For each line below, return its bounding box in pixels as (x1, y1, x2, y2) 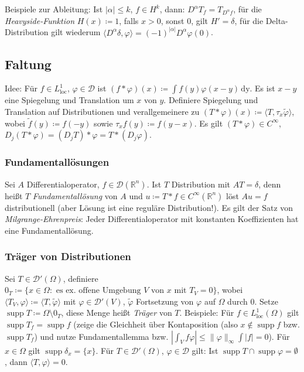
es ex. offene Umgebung (56, 286, 141, 295)
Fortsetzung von (136, 295, 194, 307)
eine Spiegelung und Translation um (5, 94, 134, 106)
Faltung (5, 54, 52, 73)
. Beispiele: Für (179, 306, 234, 319)
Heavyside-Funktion (5, 14, 75, 26)
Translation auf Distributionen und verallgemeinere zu (5, 105, 200, 118)
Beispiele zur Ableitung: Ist (5, 3, 103, 15)
